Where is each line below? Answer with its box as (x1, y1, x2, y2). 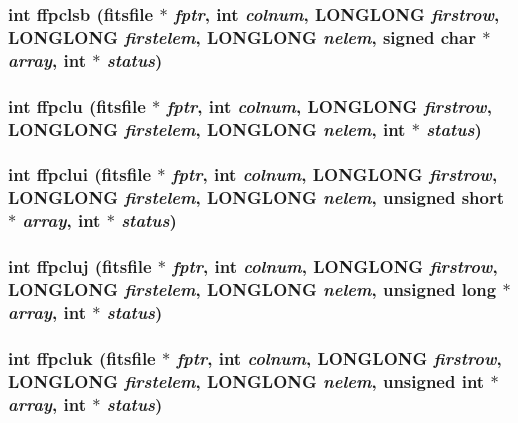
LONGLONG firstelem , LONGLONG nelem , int (8, 116, 406, 141)
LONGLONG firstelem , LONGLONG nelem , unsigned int (8, 368, 485, 393)
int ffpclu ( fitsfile (8, 93, 146, 118)
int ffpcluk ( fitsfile (8, 345, 156, 370)
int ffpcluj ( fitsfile (8, 254, 152, 279)
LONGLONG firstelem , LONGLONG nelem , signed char (8, 24, 476, 49)
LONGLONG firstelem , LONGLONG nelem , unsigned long (8, 276, 497, 301)
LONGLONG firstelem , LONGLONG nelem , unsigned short (8, 185, 505, 210)
